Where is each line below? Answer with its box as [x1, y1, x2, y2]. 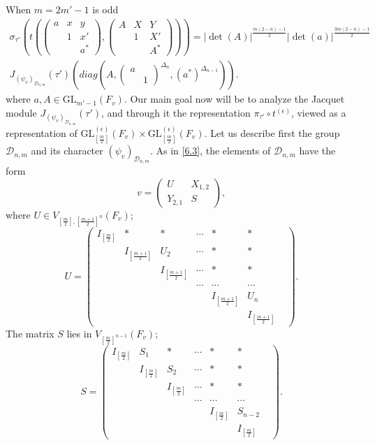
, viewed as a [291, 105, 346, 120]
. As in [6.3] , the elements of [149, 143, 271, 158]
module [6, 105, 37, 120]
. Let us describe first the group [204, 125, 340, 140]
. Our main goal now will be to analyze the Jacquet [124, 92, 345, 106]
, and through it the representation [101, 105, 251, 120]
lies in [66, 326, 92, 340]
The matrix [6, 326, 54, 340]
